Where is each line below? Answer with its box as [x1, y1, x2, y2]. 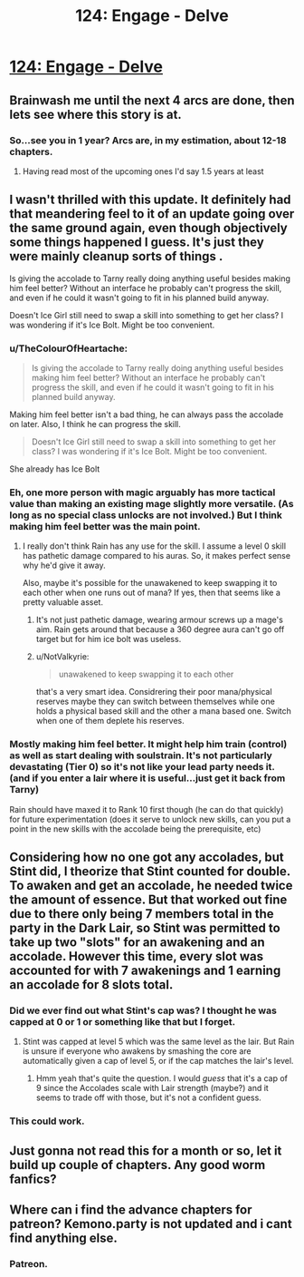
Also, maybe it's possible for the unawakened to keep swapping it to [22, 578, 278, 589]
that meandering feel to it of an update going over [9, 206, 295, 222]
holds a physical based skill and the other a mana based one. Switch [35, 706, 291, 716]
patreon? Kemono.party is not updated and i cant [9, 1216, 292, 1232]
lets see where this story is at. [9, 106, 183, 122]
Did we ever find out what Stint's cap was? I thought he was [9, 1004, 278, 1017]
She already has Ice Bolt [9, 463, 100, 474]
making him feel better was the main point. [9, 520, 201, 532]
